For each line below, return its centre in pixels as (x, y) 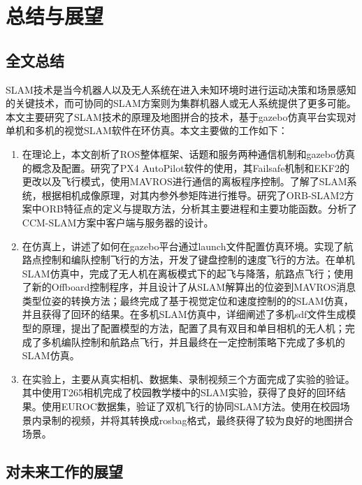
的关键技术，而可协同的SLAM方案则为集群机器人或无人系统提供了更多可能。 (181, 103)
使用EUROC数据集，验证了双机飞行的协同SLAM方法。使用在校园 (191, 406)
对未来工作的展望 (64, 471)
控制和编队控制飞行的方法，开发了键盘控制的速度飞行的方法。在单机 (198, 260)
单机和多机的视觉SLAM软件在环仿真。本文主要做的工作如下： (147, 130)
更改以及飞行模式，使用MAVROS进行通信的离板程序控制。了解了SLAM (184, 181)
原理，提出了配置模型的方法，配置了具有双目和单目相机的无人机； (193, 328)
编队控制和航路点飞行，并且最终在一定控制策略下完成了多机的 (203, 341)
